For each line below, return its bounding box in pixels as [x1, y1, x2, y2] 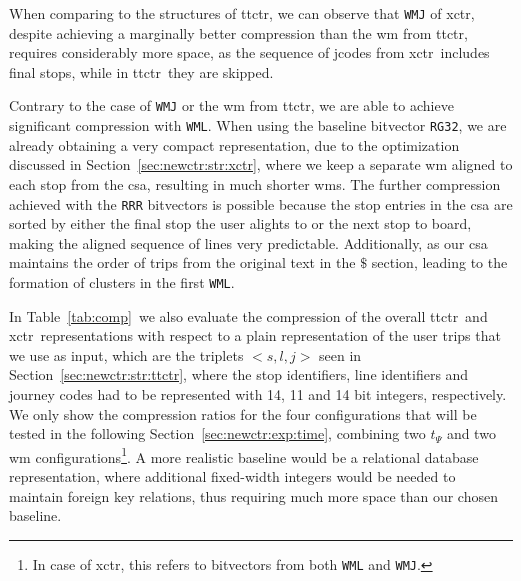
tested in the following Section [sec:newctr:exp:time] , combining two [9, 423, 426, 444]
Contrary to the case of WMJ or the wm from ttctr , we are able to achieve [9, 95, 454, 116]
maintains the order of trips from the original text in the [9, 252, 356, 273]
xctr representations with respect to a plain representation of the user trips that [9, 325, 501, 346]
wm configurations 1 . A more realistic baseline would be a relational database [9, 443, 479, 467]
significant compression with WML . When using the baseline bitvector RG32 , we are [9, 115, 507, 136]
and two [446, 423, 496, 444]
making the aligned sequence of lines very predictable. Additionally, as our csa [9, 232, 488, 253]
